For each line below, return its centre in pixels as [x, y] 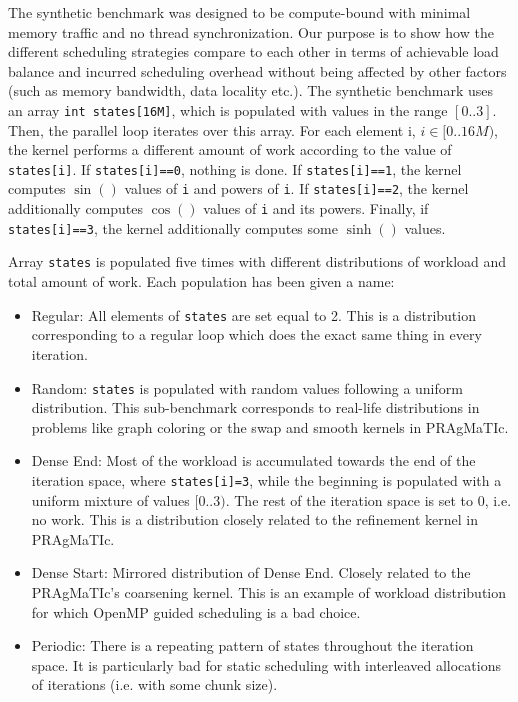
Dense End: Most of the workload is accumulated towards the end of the [253, 460]
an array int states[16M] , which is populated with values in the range [228, 109]
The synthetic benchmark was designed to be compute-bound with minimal [239, 12]
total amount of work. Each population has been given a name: [201, 281]
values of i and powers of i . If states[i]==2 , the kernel [296, 188]
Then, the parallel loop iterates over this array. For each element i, [212, 129]
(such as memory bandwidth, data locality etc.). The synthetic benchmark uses [251, 90]
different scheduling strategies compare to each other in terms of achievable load [253, 51]
